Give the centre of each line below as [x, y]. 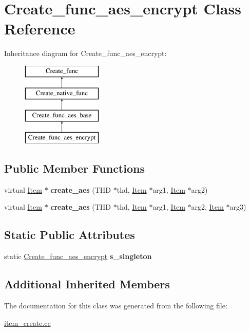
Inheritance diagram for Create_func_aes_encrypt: [85, 53]
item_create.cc [27, 323]
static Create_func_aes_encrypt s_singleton [78, 256]
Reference [40, 29]
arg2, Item [207, 207]
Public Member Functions [74, 168]
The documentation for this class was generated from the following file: [116, 306]
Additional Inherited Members [87, 284]
